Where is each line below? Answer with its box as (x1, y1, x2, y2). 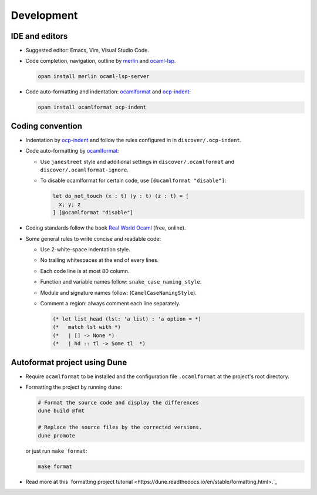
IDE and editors (11, 31, 68, 41)
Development (11, 9, 78, 22)
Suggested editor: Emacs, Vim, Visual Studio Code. (25, 47, 149, 54)
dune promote (38, 432, 76, 439)
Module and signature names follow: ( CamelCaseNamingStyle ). (40, 289, 197, 296)
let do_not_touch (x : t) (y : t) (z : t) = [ (52, 193, 189, 200)
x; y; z (59, 201, 81, 208)
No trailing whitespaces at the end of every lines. (40, 257, 159, 264)
